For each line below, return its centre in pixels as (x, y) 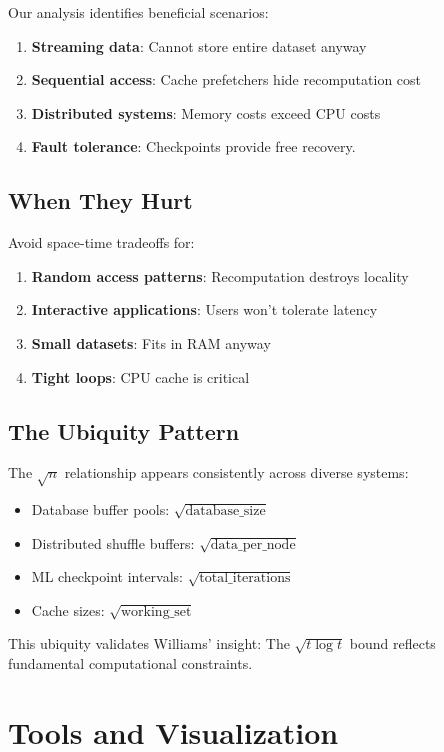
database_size (225, 511)
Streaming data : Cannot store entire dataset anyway (199, 45)
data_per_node (253, 544)
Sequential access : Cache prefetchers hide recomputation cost (226, 79)
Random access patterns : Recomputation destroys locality (220, 275)
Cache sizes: (68, 609)
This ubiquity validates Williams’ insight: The (149, 643)
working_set (156, 611)
